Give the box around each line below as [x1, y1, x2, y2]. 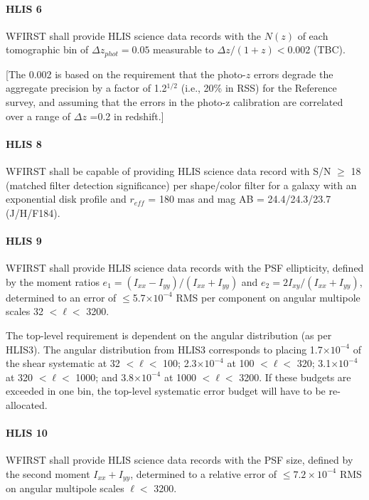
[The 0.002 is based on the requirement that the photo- [6, 66, 246, 81]
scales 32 [6, 304, 44, 319]
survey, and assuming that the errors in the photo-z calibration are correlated [6, 95, 343, 110]
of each [297, 28, 328, 43]
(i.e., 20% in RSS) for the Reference [181, 80, 337, 95]
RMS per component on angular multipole [176, 289, 360, 304]
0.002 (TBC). [287, 42, 346, 57]
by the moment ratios [6, 274, 100, 289]
